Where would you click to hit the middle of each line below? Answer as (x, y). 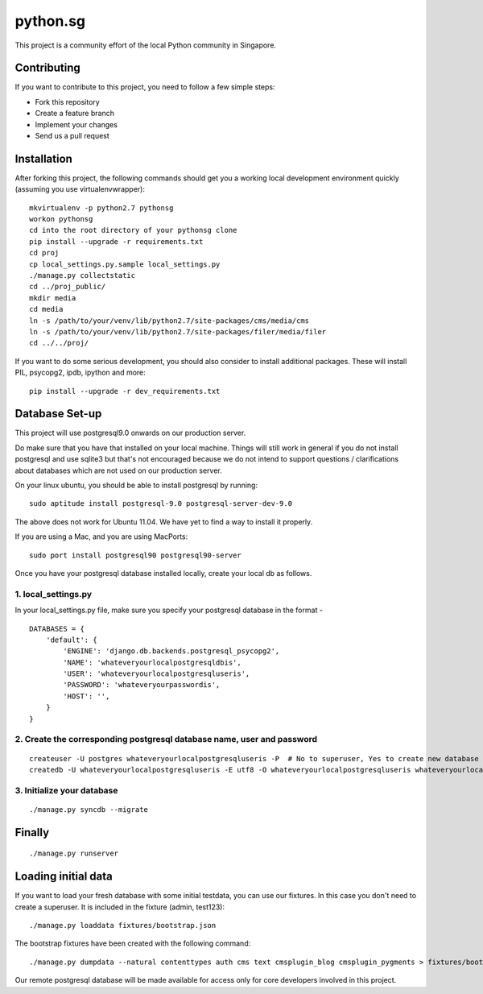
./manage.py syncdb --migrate (89, 809)
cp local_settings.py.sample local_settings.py (125, 264)
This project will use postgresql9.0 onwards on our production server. (130, 433)
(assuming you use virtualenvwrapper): (80, 189)
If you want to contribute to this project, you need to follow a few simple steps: (145, 87)
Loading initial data (64, 877)
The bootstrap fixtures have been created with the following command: (133, 943)
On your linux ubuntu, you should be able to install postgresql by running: (136, 485)
